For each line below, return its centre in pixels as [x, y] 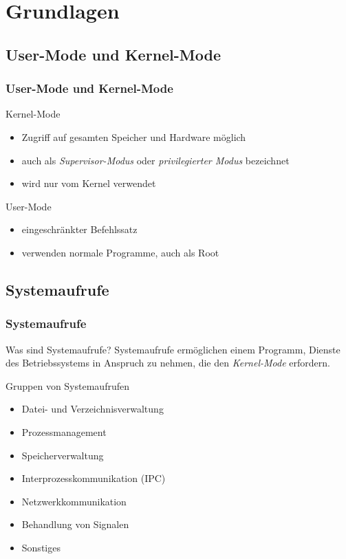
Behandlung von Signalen [75, 524]
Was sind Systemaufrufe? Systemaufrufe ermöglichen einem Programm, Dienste [173, 349]
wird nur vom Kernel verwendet [89, 183]
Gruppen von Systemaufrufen [67, 385]
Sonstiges [41, 547]
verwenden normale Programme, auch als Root [120, 252]
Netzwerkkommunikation [74, 501]
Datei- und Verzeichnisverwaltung [93, 409]
